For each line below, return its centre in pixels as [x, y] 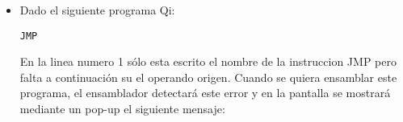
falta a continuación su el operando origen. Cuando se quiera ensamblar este [208, 77]
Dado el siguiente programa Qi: [97, 10]
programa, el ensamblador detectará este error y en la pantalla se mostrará [205, 93]
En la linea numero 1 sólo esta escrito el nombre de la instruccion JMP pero [208, 61]
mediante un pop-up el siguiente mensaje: [122, 109]
